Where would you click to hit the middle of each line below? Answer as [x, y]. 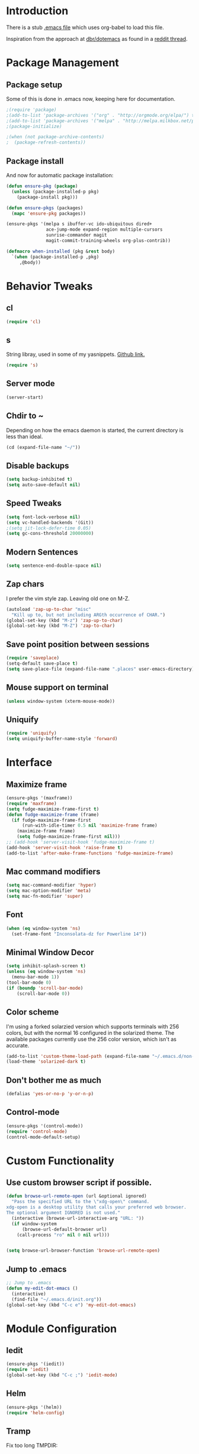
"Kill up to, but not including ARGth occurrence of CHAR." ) [89, 615]
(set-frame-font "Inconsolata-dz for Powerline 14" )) [79, 934]
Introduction [37, 11]
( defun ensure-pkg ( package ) [42, 186]
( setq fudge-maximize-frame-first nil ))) [68, 837]
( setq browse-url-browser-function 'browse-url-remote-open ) [83, 1251]
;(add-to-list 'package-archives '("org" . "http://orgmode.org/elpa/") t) [102, 115]
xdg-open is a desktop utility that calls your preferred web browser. [96, 1207]
